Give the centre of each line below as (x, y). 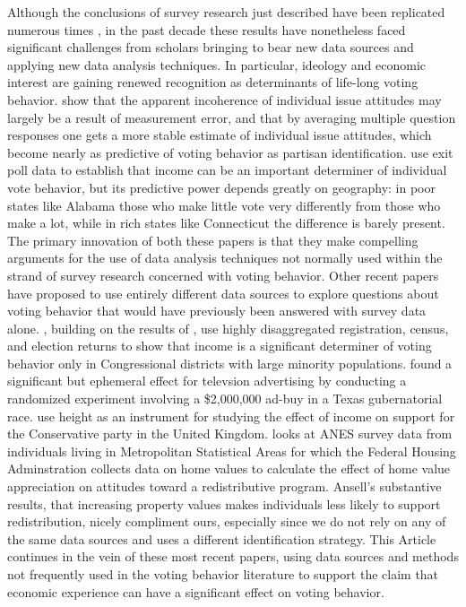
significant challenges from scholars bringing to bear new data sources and (211, 47)
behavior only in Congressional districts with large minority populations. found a (230, 363)
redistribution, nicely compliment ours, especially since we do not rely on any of (227, 521)
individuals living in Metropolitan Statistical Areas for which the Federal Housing (232, 451)
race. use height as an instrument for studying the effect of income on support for (231, 416)
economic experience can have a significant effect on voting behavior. (196, 591)
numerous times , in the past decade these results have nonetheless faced (207, 29)
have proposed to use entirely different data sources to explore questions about (223, 293)
